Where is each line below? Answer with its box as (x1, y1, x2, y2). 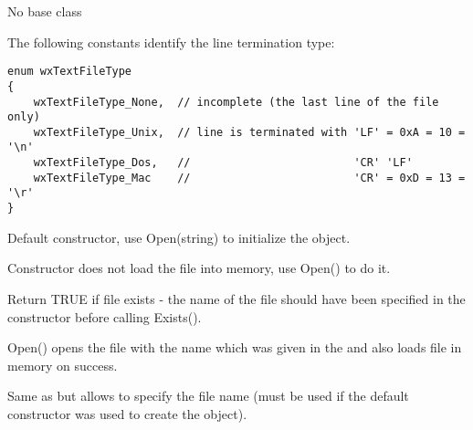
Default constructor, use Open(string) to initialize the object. (7, 227, 351, 246)
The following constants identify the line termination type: (7, 32, 335, 51)
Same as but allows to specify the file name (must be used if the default (7, 386, 409, 405)
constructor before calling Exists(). (7, 307, 202, 326)
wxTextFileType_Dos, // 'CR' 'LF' (33, 156, 413, 170)
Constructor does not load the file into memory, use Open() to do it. (7, 258, 391, 278)
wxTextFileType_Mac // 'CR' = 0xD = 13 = (33, 171, 466, 184)
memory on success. (7, 355, 118, 374)
